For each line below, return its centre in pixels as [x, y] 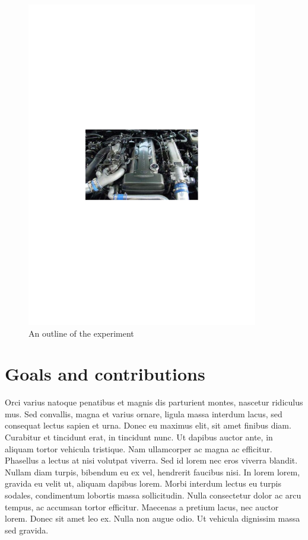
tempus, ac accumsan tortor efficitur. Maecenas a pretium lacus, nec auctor [142, 507]
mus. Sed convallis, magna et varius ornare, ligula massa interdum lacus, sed [144, 413]
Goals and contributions [105, 374]
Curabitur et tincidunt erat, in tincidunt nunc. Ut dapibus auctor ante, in [139, 437]
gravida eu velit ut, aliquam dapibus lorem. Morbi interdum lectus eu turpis [143, 483]
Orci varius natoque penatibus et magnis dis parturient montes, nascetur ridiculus [154, 402]
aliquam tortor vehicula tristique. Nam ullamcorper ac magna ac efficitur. [139, 448]
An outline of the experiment [81, 333]
